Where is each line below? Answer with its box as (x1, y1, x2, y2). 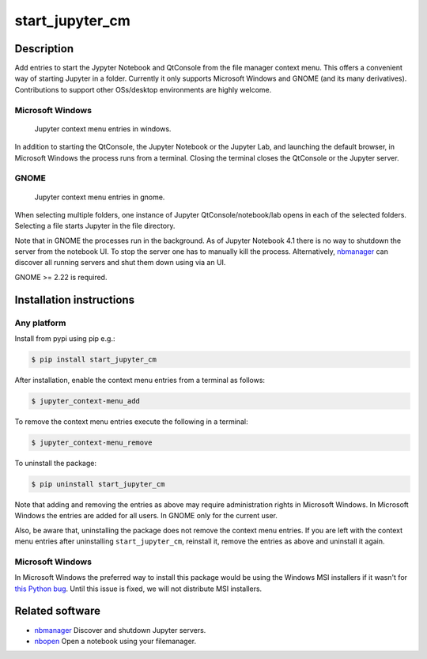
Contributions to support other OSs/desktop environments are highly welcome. (14, 85, 272, 94)
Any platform (14, 317, 66, 328)
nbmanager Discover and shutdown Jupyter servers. (34, 625, 206, 634)
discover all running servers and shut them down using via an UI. (14, 258, 226, 267)
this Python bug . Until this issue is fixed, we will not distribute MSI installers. (14, 584, 263, 593)
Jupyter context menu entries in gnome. (34, 192, 165, 202)
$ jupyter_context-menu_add (31, 396, 140, 405)
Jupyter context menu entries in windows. (34, 123, 172, 134)
